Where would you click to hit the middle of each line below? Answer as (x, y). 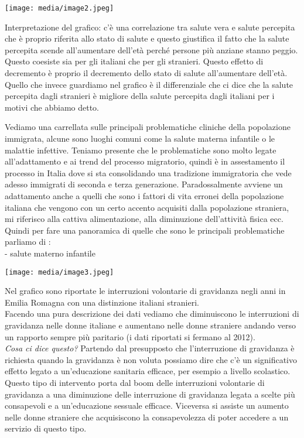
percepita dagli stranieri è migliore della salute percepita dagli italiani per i (140, 96)
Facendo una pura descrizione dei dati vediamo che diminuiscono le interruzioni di (152, 314)
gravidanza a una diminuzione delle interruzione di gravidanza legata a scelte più (150, 394)
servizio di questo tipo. (46, 428)
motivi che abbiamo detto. (52, 107)
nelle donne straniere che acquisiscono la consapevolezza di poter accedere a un (147, 417)
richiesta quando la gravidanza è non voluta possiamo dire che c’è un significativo (151, 359)
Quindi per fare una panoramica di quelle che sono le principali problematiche (145, 230)
